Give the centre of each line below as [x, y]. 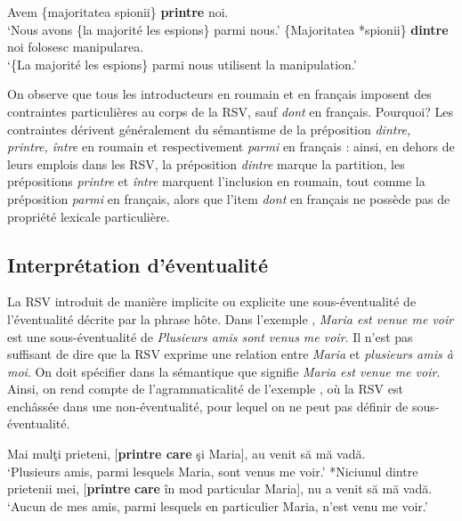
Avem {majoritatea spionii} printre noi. [118, 12]
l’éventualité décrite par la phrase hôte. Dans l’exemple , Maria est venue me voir [231, 318]
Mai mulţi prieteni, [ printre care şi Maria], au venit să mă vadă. [186, 454]
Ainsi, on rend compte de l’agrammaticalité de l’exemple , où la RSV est [205, 389]
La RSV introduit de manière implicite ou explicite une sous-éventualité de [212, 301]
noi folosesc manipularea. [76, 47]
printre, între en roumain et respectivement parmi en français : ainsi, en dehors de [231, 147]
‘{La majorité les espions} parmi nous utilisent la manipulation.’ [182, 64]
